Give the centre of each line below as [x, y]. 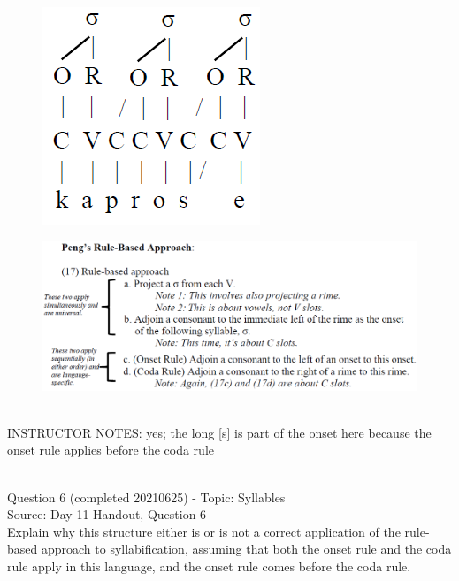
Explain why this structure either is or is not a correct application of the [204, 531]
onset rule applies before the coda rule [111, 450]
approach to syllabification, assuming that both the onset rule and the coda [246, 549]
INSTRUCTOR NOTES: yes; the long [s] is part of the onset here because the [219, 432]
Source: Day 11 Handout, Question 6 [107, 514]
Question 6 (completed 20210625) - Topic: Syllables [146, 497]
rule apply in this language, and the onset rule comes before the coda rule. [209, 566]
